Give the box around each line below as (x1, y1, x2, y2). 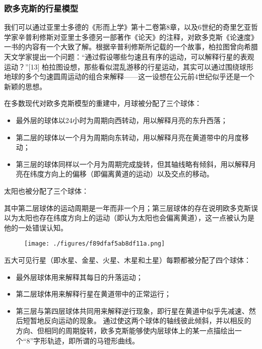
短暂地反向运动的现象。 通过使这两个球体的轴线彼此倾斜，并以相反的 (23, 315, 251, 326)
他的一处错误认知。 (4, 222, 68, 232)
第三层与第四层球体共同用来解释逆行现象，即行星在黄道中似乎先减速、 (16, 305, 249, 316)
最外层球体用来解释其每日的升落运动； (16, 271, 143, 282)
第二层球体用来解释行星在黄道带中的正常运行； (16, 288, 171, 299)
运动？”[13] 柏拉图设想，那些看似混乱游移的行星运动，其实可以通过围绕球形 (4, 61, 254, 72)
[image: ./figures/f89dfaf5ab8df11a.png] (24, 240, 165, 248)
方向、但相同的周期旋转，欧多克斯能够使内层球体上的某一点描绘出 (16, 325, 235, 335)
